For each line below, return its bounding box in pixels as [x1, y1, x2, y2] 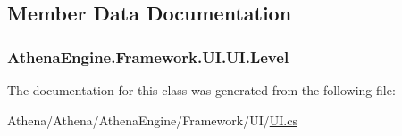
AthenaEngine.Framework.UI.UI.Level [7, 45, 289, 68]
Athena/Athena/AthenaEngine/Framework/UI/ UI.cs [7, 110, 297, 129]
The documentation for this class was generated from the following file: [7, 81, 396, 99]
